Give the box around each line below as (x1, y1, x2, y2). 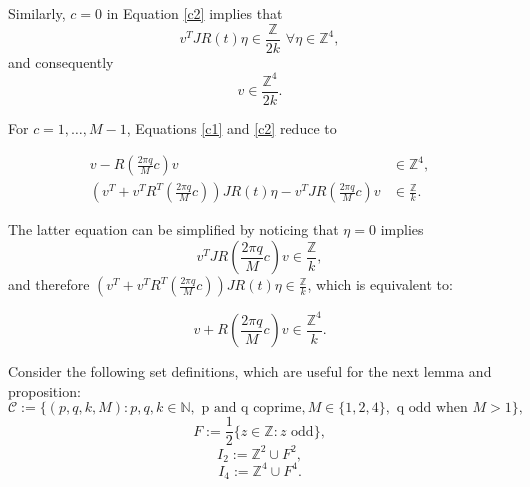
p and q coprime (201, 401, 302, 416)
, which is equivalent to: (307, 274, 453, 295)
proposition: (8, 380, 81, 401)
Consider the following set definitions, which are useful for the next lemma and (8, 361, 492, 382)
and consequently (8, 51, 114, 72)
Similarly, (8, 3, 66, 23)
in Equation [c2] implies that (106, 3, 283, 23)
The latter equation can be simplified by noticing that (8, 219, 339, 240)
